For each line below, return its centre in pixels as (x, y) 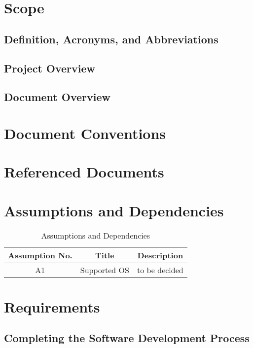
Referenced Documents (84, 172)
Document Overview (57, 97)
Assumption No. (40, 255)
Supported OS (105, 270)
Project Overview (50, 68)
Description (160, 255)
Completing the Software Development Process (127, 338)
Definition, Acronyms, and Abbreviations (111, 39)
